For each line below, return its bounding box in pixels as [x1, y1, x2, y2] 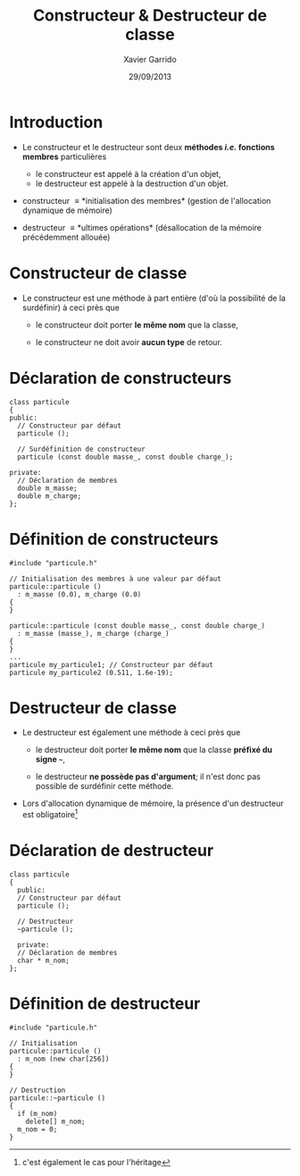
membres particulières [21, 151, 107, 162]
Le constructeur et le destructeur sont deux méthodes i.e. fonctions [21, 141, 275, 152]
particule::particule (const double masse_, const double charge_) [9, 621, 266, 630]
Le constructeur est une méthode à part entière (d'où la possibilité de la [21, 292, 286, 303]
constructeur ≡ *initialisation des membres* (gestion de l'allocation [21, 195, 271, 206]
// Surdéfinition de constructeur [17, 444, 146, 453]
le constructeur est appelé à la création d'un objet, [35, 168, 221, 179]
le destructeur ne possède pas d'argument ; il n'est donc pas [35, 771, 261, 783]
